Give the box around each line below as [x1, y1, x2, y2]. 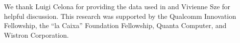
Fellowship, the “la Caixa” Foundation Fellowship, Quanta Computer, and [4, 20, 227, 30]
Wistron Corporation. [4, 29, 69, 40]
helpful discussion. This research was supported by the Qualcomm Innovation [4, 11, 236, 21]
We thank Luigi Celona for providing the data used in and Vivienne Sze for [4, 1, 231, 11]
